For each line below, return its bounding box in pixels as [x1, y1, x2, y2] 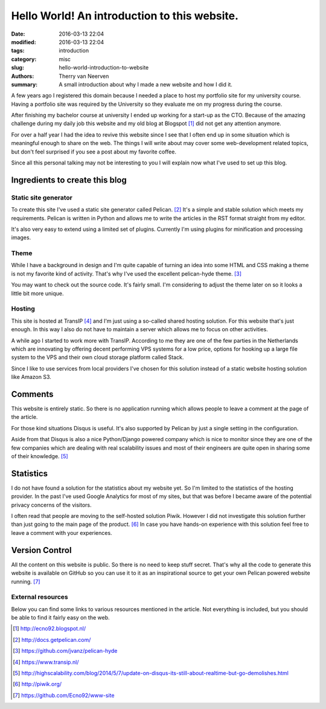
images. [11, 234, 31, 241]
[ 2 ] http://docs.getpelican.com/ [13, 636, 91, 643]
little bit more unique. [11, 290, 64, 297]
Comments [11, 389, 54, 399]
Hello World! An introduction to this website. [11, 9, 238, 22]
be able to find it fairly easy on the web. [11, 614, 110, 621]
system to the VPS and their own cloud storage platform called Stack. [11, 354, 184, 361]
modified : [11, 38, 36, 45]
